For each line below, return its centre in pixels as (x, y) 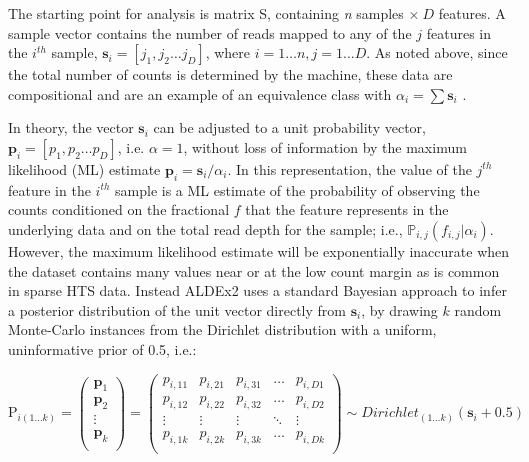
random (478, 309)
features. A (472, 13)
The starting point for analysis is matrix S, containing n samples (206, 13)
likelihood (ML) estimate (84, 168)
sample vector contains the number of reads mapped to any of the (210, 32)
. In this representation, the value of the (349, 168)
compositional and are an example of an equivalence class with (200, 93)
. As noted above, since (437, 52)
